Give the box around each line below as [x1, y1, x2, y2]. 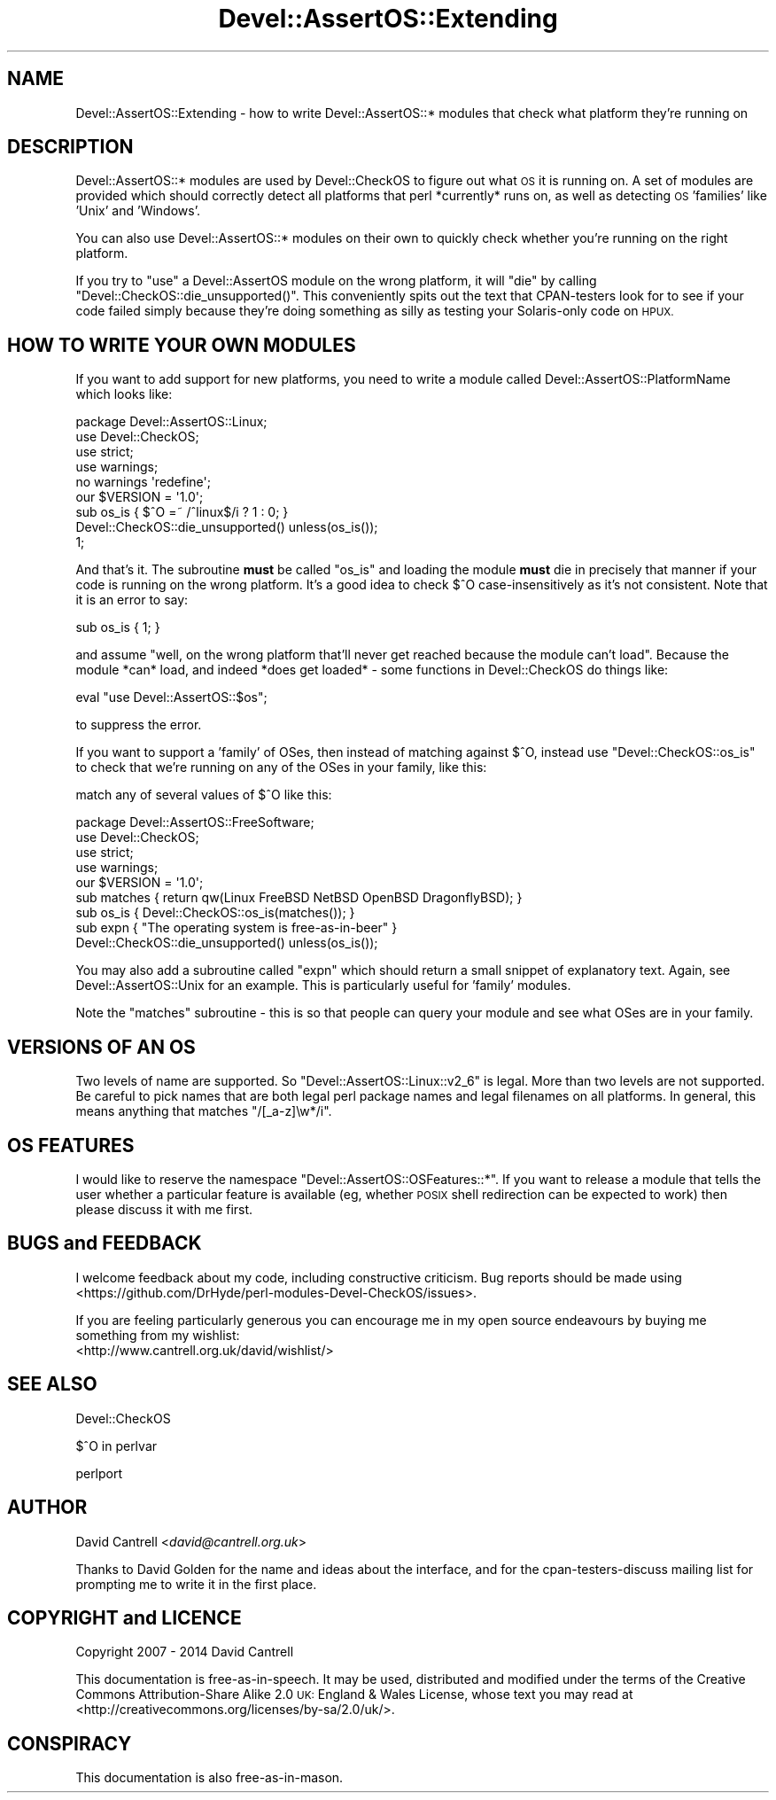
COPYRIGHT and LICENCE [7, 1606, 242, 1629]
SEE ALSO [7, 1373, 97, 1396]
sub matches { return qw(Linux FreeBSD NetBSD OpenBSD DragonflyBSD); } [75, 890, 523, 906]
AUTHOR [7, 1496, 88, 1519]
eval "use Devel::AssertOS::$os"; [75, 690, 268, 705]
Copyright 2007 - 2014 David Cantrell [75, 1644, 294, 1660]
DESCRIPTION [7, 136, 134, 159]
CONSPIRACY [7, 1732, 132, 1755]
